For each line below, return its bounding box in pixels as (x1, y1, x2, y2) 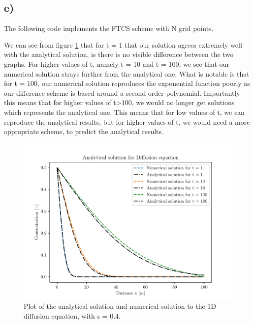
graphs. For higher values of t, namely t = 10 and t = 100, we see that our (4, 58, 229, 69)
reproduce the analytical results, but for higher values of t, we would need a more (4, 116, 250, 127)
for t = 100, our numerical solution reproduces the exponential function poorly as (4, 78, 250, 88)
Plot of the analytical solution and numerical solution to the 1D (24, 301, 217, 311)
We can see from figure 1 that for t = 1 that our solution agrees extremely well (4, 39, 242, 50)
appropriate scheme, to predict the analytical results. (4, 126, 163, 136)
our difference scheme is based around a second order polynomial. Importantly (4, 87, 240, 98)
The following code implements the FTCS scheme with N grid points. (4, 23, 214, 33)
